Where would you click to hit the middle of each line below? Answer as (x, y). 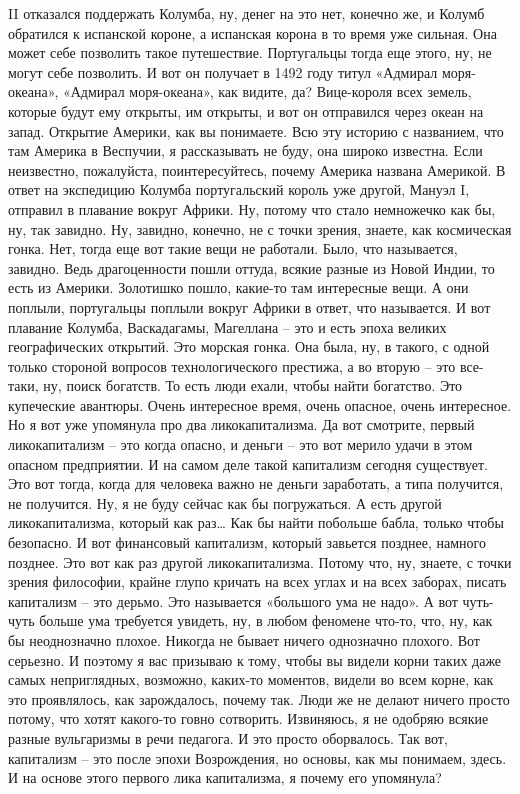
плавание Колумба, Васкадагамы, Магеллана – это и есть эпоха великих (227, 326)
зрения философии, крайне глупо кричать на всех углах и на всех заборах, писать (257, 581)
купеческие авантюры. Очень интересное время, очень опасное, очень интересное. (260, 404)
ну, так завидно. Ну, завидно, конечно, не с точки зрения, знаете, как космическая (260, 228)
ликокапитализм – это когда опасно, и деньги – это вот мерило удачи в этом (240, 444)
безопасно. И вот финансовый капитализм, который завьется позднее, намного (247, 542)
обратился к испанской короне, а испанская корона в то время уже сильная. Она (252, 32)
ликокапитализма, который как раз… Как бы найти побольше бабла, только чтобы (256, 522)
